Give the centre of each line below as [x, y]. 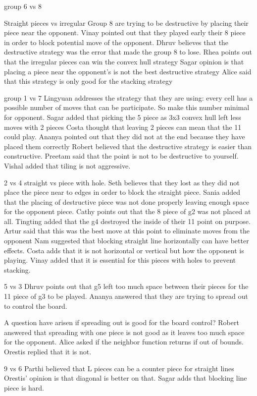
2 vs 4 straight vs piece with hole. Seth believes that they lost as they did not [122, 182]
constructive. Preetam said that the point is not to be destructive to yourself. [121, 156]
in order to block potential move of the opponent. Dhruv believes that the [116, 42]
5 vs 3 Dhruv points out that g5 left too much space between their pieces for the [126, 286]
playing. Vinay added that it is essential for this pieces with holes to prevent [120, 260]
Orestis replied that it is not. [48, 351]
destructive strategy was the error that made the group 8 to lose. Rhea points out [128, 52]
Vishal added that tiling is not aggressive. [67, 165]
